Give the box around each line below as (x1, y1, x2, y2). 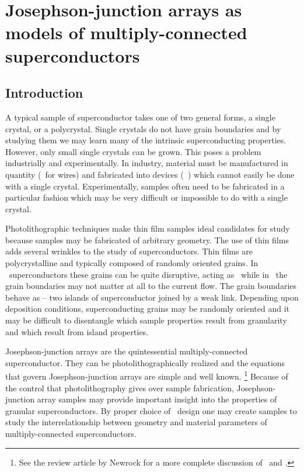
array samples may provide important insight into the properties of (37, 393, 277, 405)
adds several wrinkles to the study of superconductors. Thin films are (5, 245, 253, 257)
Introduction (5, 84, 83, 102)
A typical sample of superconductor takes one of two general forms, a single (5, 111, 275, 123)
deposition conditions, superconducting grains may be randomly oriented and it (5, 302, 290, 315)
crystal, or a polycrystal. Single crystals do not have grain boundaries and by (5, 122, 281, 135)
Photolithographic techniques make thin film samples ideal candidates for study (5, 222, 290, 235)
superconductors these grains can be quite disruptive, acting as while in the (9, 268, 288, 280)
